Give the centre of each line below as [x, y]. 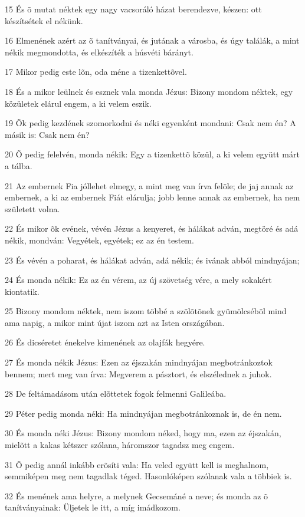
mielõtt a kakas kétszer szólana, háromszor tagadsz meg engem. [120, 445]
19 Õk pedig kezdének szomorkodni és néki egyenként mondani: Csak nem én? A [150, 123]
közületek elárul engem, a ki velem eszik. [78, 103]
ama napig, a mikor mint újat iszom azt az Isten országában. [115, 322]
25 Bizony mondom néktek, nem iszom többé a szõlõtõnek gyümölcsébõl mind [146, 311]
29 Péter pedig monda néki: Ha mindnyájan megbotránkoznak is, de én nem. [143, 413]
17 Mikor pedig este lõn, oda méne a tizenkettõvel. [96, 72]
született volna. [32, 208]
